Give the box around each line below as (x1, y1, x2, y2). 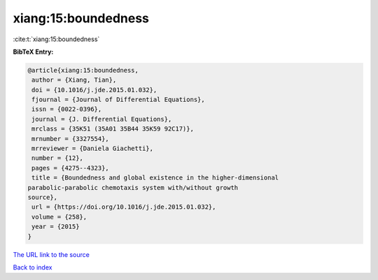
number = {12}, (31, 154, 84, 162)
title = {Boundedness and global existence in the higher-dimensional (31, 174, 279, 182)
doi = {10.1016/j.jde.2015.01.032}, (31, 86, 157, 94)
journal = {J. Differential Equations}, (31, 115, 172, 123)
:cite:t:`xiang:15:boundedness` (13, 35, 100, 43)
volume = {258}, (31, 213, 87, 221)
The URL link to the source (13, 250, 90, 258)
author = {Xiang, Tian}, (31, 76, 117, 84)
